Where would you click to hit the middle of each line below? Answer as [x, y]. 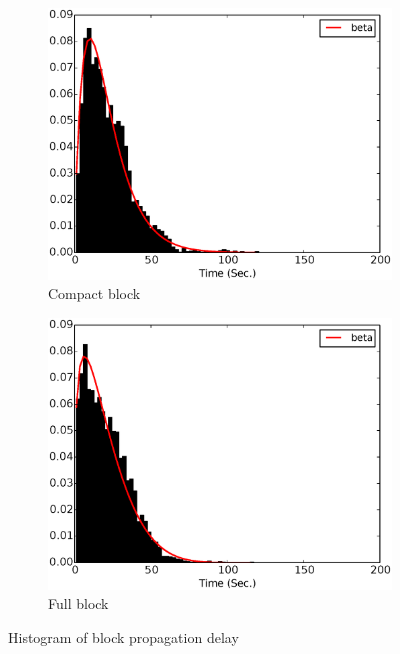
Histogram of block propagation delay [123, 636]
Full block [78, 603]
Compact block [94, 293]
